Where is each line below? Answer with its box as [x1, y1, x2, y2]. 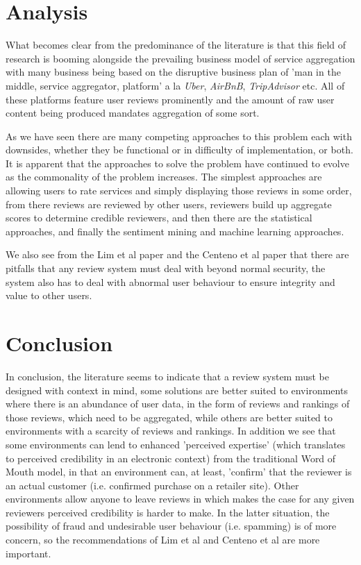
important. [6, 546, 51, 560]
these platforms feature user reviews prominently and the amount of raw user [6, 92, 335, 106]
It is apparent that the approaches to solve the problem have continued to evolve [6, 155, 349, 170]
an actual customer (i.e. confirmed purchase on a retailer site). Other [6, 478, 299, 492]
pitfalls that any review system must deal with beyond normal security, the [6, 261, 326, 276]
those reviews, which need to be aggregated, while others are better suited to [6, 410, 333, 424]
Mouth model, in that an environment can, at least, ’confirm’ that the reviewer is [6, 464, 352, 479]
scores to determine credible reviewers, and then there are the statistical [6, 210, 312, 225]
